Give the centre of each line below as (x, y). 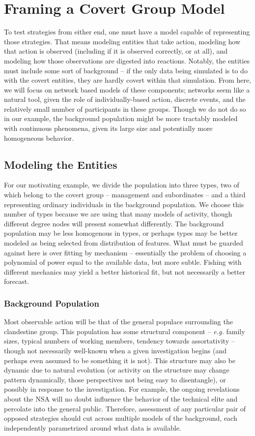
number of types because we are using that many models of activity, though (118, 214)
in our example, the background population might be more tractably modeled (121, 118)
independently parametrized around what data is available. (93, 427)
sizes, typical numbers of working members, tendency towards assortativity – (119, 341)
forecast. (17, 281)
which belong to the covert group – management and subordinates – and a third (125, 195)
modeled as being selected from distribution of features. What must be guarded (124, 243)
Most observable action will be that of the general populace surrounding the (118, 322)
